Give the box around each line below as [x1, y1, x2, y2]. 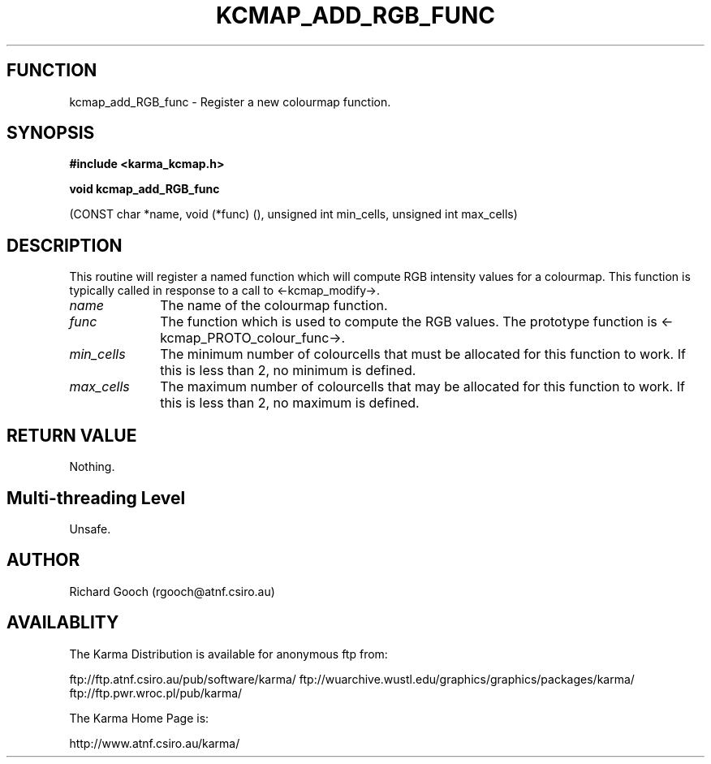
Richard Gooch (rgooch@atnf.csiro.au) [69, 584, 275, 598]
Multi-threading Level [6, 487, 186, 508]
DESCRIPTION [6, 235, 123, 256]
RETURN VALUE [6, 425, 137, 446]
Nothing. [69, 460, 115, 474]
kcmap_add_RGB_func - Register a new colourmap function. [69, 94, 391, 109]
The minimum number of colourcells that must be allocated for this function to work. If [160, 346, 686, 363]
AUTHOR [6, 550, 80, 571]
